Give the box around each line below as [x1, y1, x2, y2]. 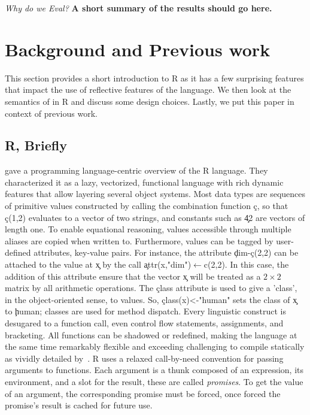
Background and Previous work [5, 37, 271, 61]
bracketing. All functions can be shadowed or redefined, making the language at [5, 328, 297, 341]
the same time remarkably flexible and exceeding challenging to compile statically [5, 340, 305, 353]
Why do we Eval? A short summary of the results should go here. [5, 2, 272, 14]
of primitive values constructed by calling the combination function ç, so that [5, 199, 288, 212]
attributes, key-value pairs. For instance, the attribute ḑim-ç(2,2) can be [34, 246, 299, 259]
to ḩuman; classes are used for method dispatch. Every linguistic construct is [5, 305, 286, 317]
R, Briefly [5, 136, 67, 155]
